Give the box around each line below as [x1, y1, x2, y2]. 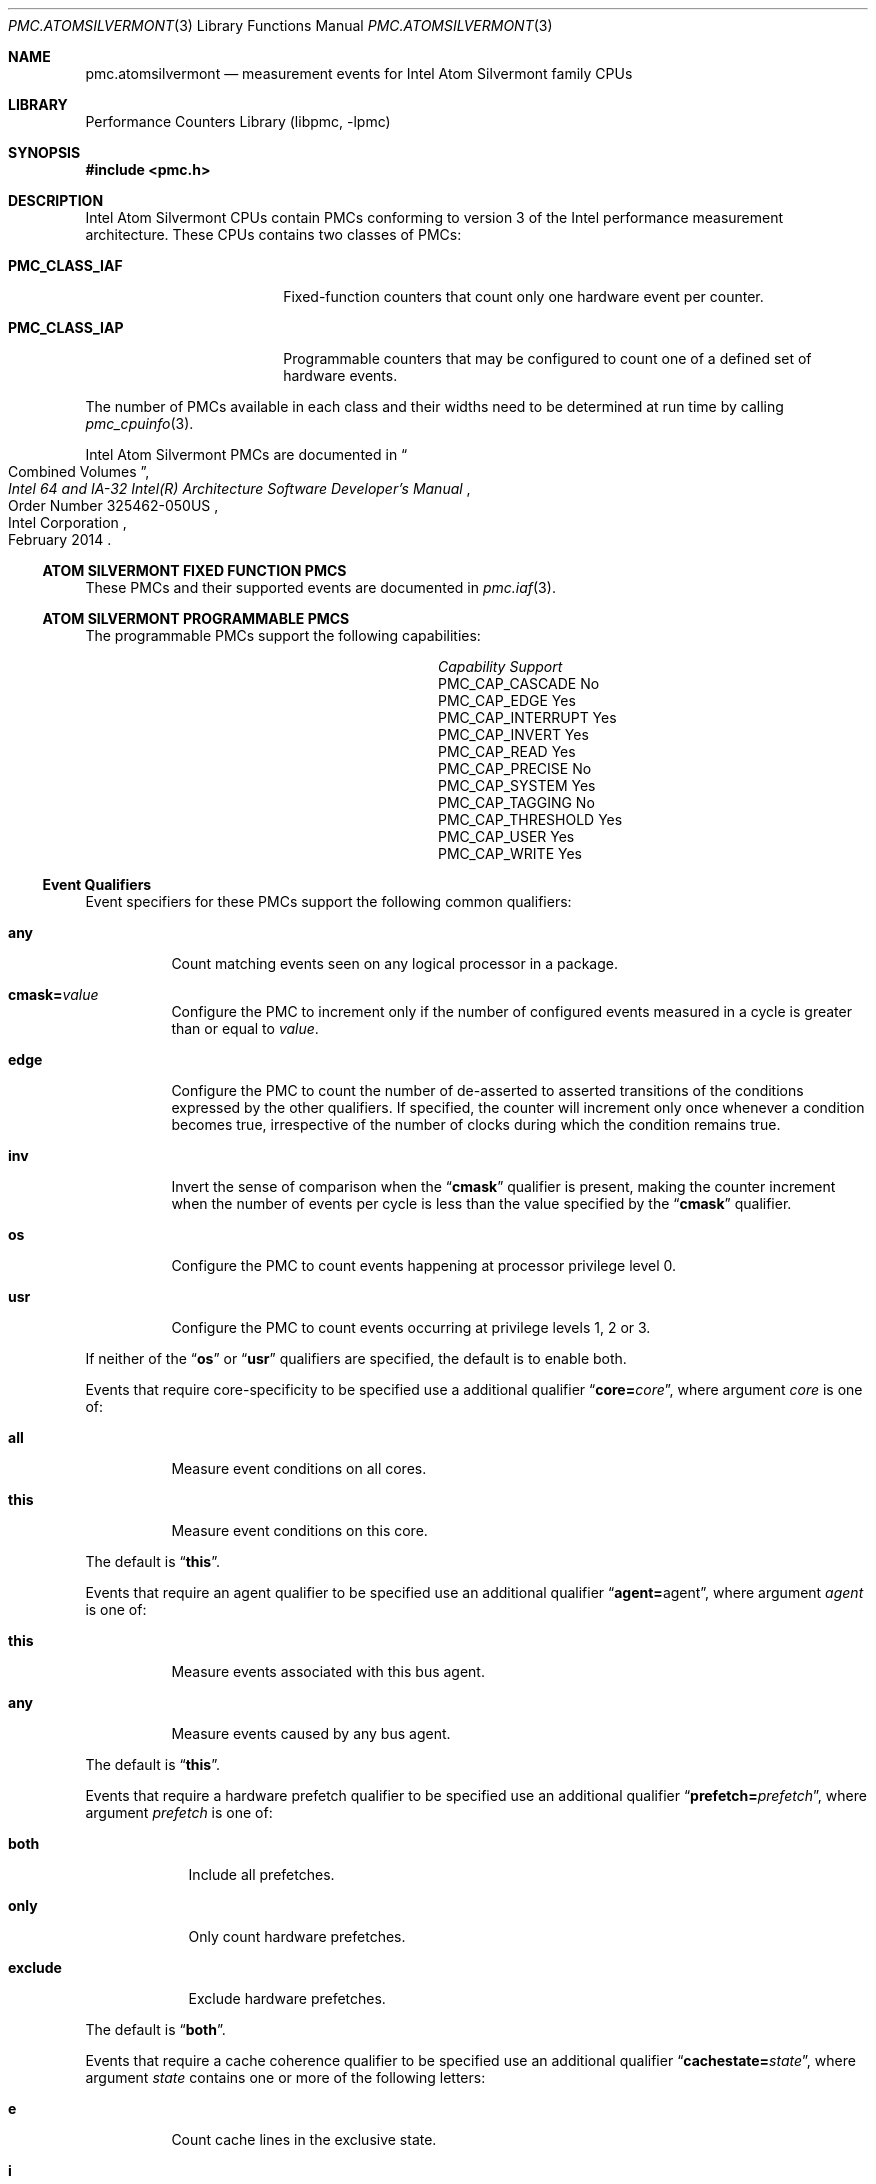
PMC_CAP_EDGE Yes [438, 692, 576, 709]
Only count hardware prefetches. [188, 1928, 406, 1945]
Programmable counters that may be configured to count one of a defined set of [283, 350, 812, 367]
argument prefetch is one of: [85, 1804, 273, 1821]
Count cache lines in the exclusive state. [171, 2131, 437, 2148]
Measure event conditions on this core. [171, 1522, 428, 1539]
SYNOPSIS [8, 144, 81, 161]
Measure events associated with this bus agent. [171, 1663, 485, 1680]
